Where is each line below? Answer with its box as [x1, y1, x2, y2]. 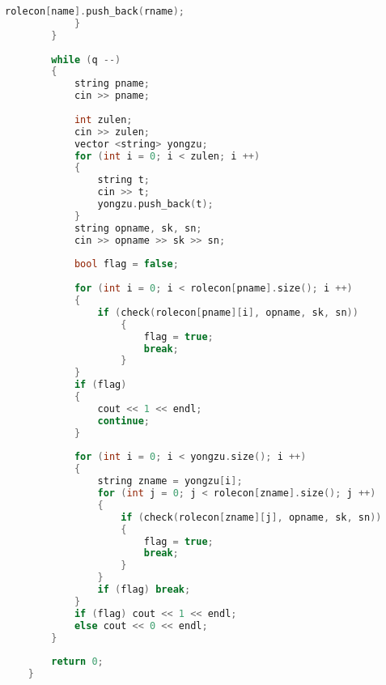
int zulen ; [74, 113, 133, 126]
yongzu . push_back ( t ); [97, 198, 214, 210]
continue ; [97, 415, 150, 427]
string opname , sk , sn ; [74, 222, 202, 234]
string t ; [97, 174, 150, 186]
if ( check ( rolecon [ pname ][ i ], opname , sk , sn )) [97, 306, 358, 318]
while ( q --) [51, 53, 121, 66]
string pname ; [74, 78, 150, 90]
